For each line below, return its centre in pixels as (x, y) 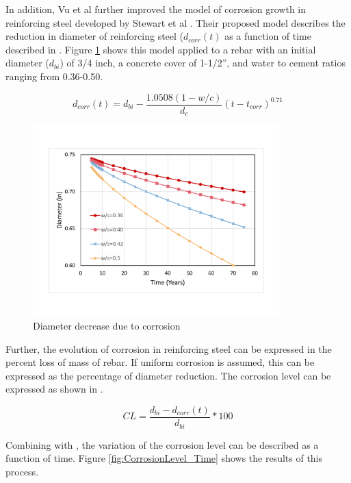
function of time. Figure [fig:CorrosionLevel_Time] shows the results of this (164, 458)
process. (22, 471)
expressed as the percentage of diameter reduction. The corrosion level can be (168, 375)
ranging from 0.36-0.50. (54, 76)
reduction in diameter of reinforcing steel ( (95, 36)
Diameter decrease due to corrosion (107, 326)
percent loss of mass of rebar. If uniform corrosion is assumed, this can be (160, 362)
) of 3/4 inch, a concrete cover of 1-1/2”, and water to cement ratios (203, 63)
